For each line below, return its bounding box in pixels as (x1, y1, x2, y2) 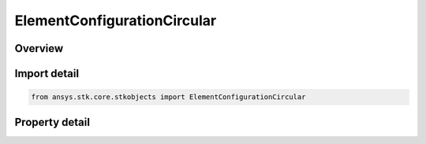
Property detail (14, 115, 91, 129)
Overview (14, 42, 64, 55)
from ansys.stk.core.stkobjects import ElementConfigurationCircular (31, 93, 306, 102)
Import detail (14, 67, 79, 80)
